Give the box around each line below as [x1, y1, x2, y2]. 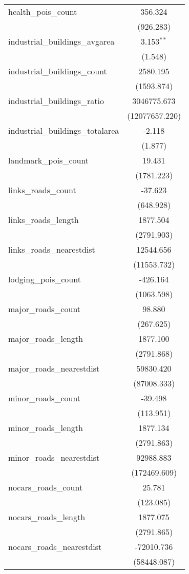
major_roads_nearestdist [8, 362, 100, 374]
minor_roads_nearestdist [8, 452, 100, 463]
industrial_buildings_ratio [8, 95, 104, 107]
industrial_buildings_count [8, 65, 107, 77]
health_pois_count [8, 6, 77, 17]
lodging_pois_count [8, 273, 81, 285]
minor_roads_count [8, 392, 81, 404]
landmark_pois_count [8, 154, 89, 166]
